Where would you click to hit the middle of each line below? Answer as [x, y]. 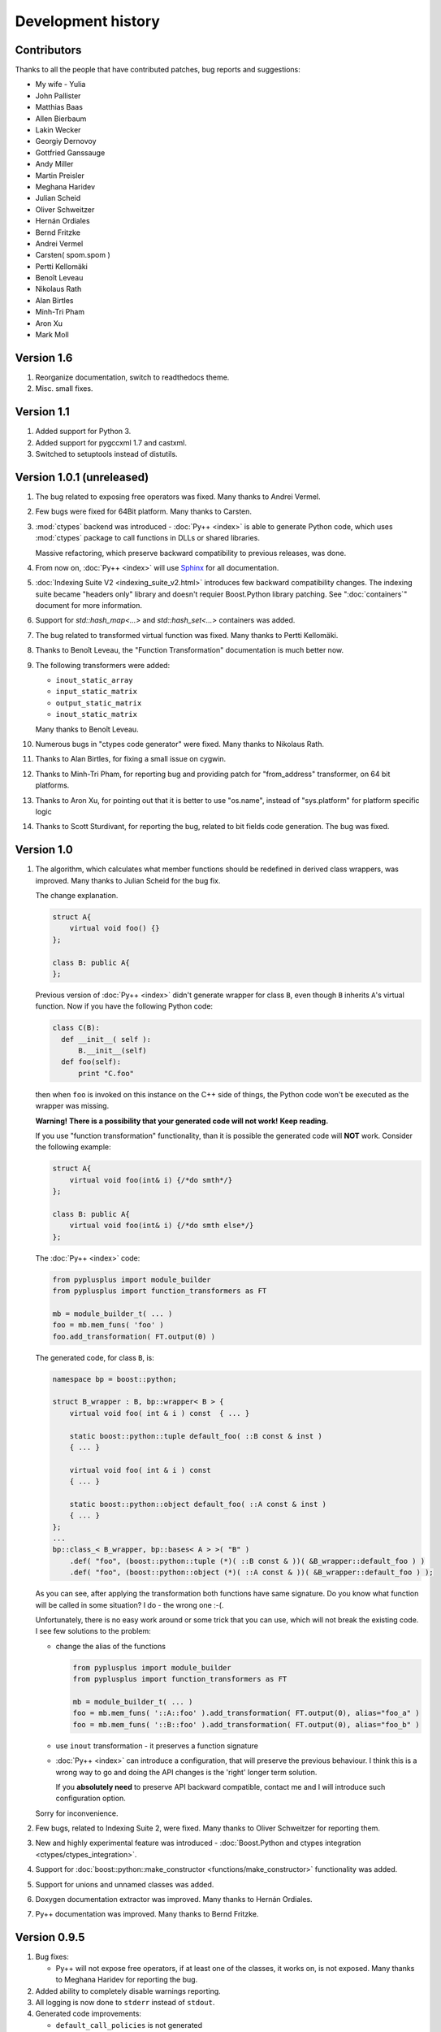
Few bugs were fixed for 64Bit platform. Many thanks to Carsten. [143, 511]
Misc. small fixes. [64, 389]
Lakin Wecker [58, 130]
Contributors [48, 50]
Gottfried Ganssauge [70, 152]
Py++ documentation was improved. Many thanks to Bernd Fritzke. [147, 1914]
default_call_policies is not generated [129, 2025]
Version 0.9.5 [50, 1937]
